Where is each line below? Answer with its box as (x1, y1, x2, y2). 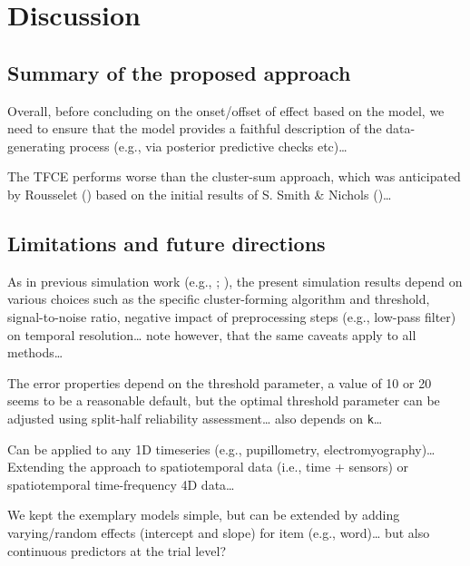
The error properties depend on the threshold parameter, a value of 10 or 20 (7, 373, 432, 392)
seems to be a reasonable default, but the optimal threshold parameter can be (7, 391, 440, 410)
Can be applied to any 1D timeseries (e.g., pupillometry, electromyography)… (7, 439, 436, 458)
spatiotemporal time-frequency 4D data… (7, 474, 235, 493)
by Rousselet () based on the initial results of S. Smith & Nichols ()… (7, 184, 392, 203)
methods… (7, 343, 64, 362)
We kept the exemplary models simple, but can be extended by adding (7, 505, 400, 524)
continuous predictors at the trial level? (7, 541, 226, 560)
